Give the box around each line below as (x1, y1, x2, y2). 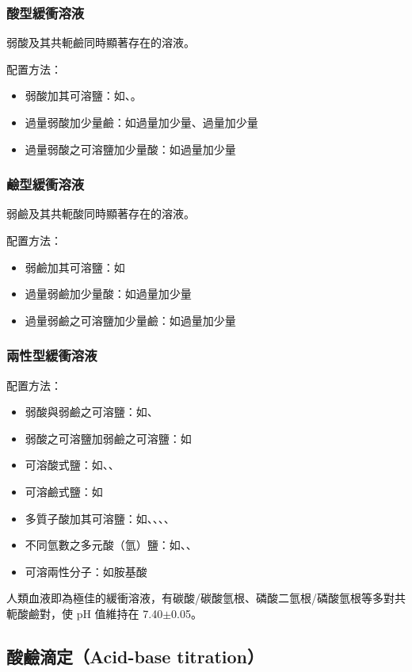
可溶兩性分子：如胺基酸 (25, 563, 147, 579)
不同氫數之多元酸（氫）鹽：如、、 (25, 536, 197, 553)
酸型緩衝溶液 (6, 2, 85, 22)
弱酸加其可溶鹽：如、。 (25, 87, 142, 104)
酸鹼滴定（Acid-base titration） (6, 643, 265, 668)
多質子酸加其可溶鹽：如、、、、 (25, 510, 175, 526)
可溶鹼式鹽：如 (25, 483, 103, 499)
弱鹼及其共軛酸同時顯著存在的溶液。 (6, 205, 195, 222)
